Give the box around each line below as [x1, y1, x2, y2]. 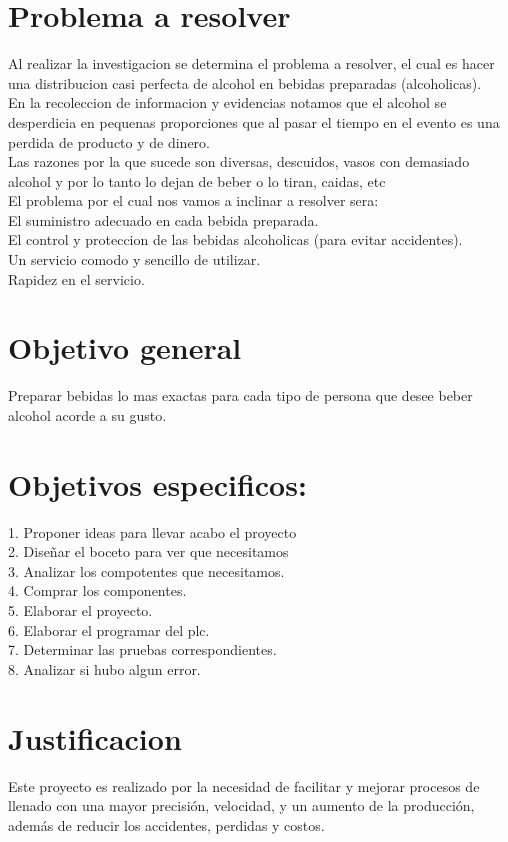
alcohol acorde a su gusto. [8, 404, 167, 425]
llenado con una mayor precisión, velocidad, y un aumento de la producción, [8, 795, 475, 816]
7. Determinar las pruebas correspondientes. [8, 639, 277, 660]
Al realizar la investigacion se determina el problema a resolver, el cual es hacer [8, 53, 495, 74]
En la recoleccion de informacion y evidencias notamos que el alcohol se [8, 92, 447, 113]
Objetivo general [8, 327, 242, 368]
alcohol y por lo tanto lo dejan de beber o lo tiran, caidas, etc [8, 170, 386, 191]
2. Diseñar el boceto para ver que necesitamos [8, 541, 289, 562]
